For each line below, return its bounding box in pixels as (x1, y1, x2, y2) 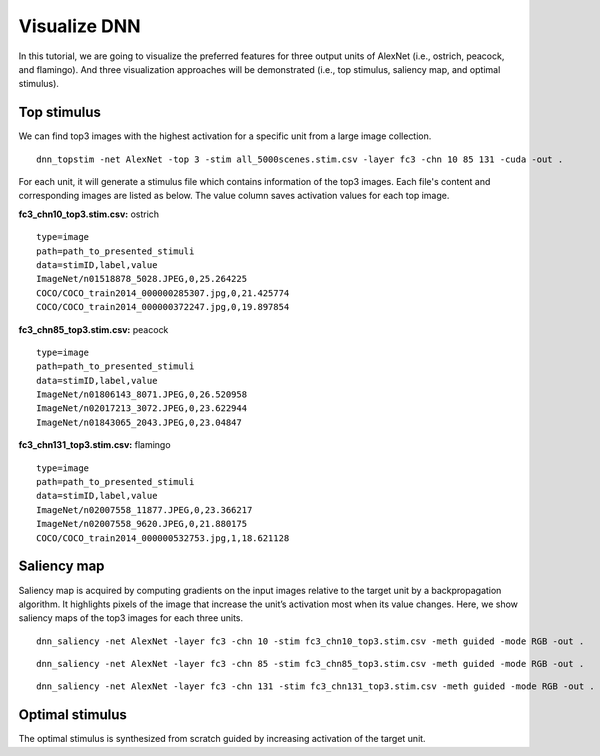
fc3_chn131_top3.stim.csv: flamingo (18, 439, 171, 451)
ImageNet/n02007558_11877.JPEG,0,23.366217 (36, 504, 253, 515)
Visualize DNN (18, 15, 141, 37)
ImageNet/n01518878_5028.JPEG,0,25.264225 (36, 273, 248, 285)
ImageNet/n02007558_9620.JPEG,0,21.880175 (36, 518, 248, 530)
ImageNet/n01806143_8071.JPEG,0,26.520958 (36, 389, 248, 400)
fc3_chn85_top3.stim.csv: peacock (18, 323, 169, 335)
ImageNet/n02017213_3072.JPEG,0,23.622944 (36, 403, 248, 414)
